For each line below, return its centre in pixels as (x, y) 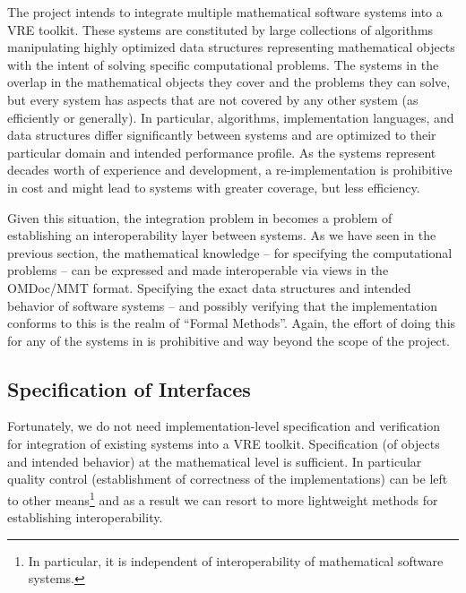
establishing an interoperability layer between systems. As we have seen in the (222, 235)
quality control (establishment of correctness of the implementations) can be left (228, 479)
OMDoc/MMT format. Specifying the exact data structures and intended (209, 287)
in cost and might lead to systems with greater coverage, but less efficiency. (214, 187)
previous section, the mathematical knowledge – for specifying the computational (230, 252)
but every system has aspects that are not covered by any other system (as (213, 99)
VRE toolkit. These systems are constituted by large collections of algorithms (220, 29)
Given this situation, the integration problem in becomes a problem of (200, 217)
